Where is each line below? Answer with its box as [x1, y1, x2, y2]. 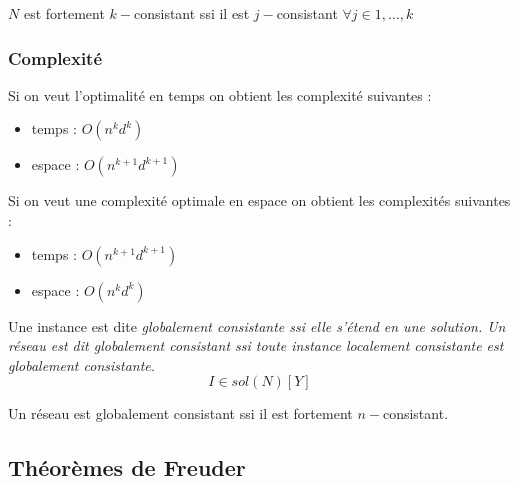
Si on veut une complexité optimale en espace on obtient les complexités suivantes [8, 190, 511, 211]
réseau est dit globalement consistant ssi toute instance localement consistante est [8, 335, 504, 356]
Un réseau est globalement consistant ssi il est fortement [8, 403, 353, 424]
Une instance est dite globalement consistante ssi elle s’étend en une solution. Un [8, 315, 506, 336]
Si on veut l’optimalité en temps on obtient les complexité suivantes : [8, 84, 432, 105]
